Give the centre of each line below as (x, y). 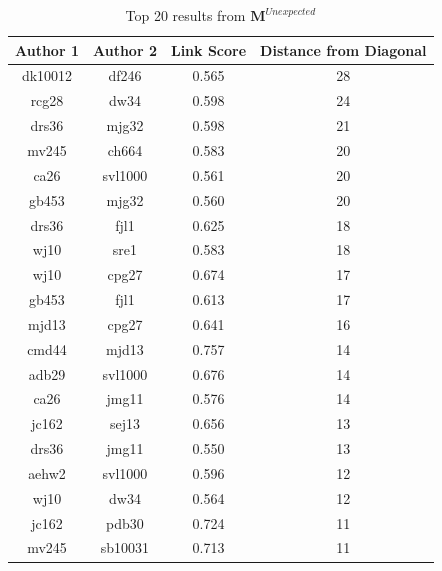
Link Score (208, 49)
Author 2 (124, 49)
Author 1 (47, 49)
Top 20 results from (185, 15)
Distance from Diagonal (343, 49)
